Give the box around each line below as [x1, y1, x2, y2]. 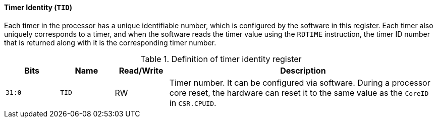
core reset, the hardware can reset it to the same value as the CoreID [169, 87, 429, 98]
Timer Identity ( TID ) [4, 3, 73, 12]
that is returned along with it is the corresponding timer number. [4, 38, 216, 47]
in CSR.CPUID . [169, 97, 216, 108]
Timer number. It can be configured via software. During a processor [169, 77, 430, 88]
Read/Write [119, 65, 163, 76]
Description [280, 65, 326, 76]
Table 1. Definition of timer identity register [140, 53, 302, 64]
